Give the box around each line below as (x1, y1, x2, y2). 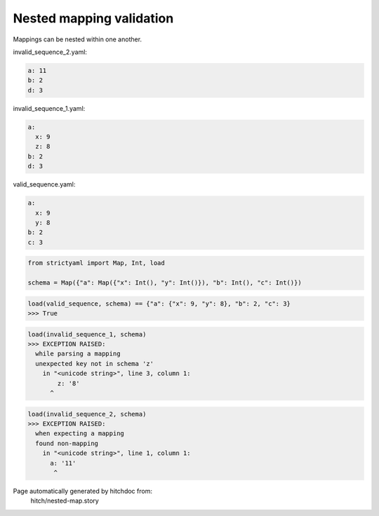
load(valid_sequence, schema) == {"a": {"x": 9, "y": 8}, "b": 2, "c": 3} (27, 299, 291, 308)
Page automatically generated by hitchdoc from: (13, 487, 152, 495)
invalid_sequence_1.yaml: (13, 104, 86, 112)
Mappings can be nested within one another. (13, 35, 142, 43)
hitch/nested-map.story (30, 496, 100, 505)
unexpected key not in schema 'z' (35, 360, 154, 367)
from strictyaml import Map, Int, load (27, 259, 165, 267)
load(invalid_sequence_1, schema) (27, 330, 147, 338)
